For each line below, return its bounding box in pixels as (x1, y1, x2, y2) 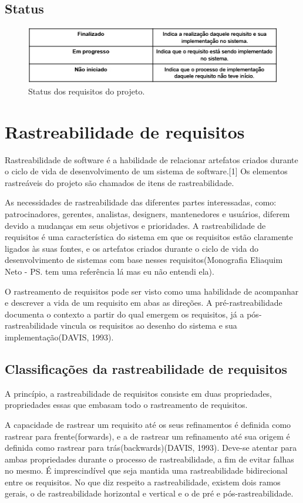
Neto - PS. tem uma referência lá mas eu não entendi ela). (5, 265, 214, 277)
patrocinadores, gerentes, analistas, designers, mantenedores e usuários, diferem (5, 208, 290, 220)
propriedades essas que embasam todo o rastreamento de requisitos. (5, 399, 248, 411)
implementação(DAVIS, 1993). (5, 330, 114, 343)
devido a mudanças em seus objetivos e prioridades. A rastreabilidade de (5, 219, 266, 231)
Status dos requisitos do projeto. (28, 85, 145, 97)
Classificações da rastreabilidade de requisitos (5, 359, 288, 377)
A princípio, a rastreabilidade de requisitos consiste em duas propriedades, (5, 387, 272, 399)
